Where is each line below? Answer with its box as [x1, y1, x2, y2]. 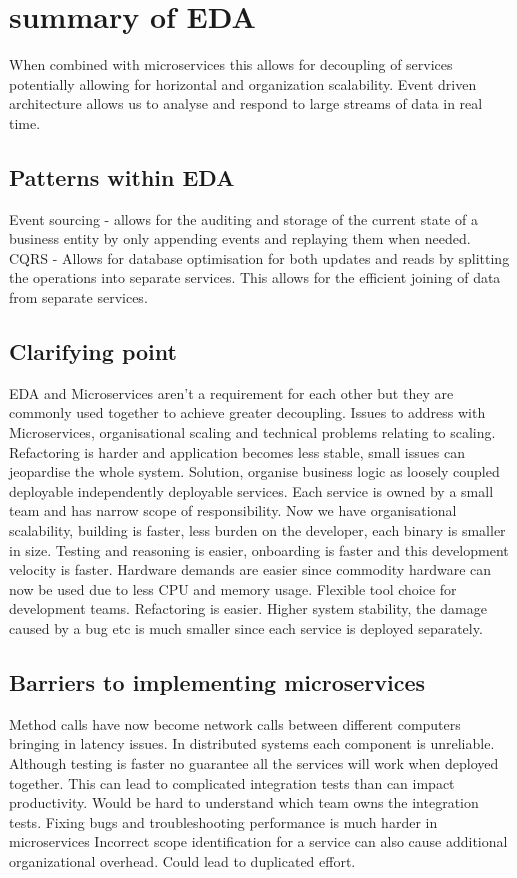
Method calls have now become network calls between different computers [9, 713, 461, 734]
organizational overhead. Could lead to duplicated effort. [9, 850, 356, 871]
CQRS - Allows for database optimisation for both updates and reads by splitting [9, 247, 510, 268]
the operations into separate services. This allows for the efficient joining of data [9, 267, 501, 288]
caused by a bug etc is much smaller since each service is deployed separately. [9, 618, 483, 638]
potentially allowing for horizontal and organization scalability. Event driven [9, 73, 477, 94]
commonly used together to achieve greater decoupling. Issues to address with [9, 402, 486, 423]
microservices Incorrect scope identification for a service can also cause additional [9, 831, 508, 852]
